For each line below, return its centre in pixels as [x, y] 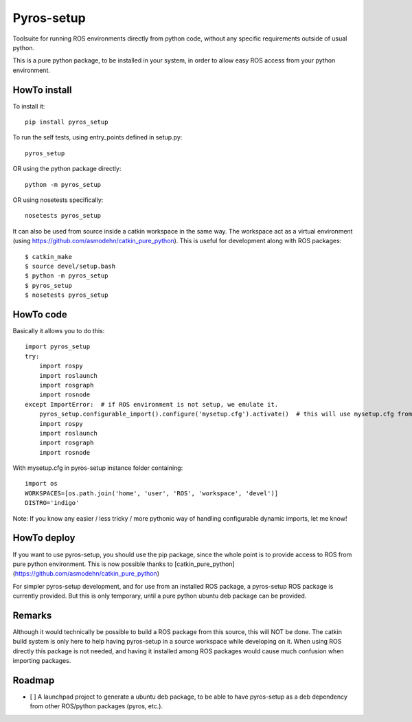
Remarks [32, 615]
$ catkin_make [48, 257]
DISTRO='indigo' [52, 503]
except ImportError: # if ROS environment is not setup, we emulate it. [152, 404]
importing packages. [42, 661]
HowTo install [42, 90]
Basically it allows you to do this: [59, 331]
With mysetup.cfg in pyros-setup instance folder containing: [98, 468]
